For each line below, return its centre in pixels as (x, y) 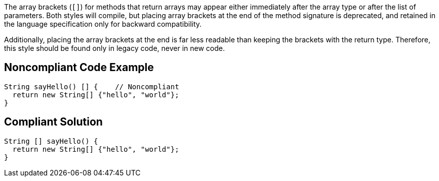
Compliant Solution (53, 122)
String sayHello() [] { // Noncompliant (92, 86)
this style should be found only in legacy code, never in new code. (115, 48)
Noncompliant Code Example (79, 68)
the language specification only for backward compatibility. (103, 24)
